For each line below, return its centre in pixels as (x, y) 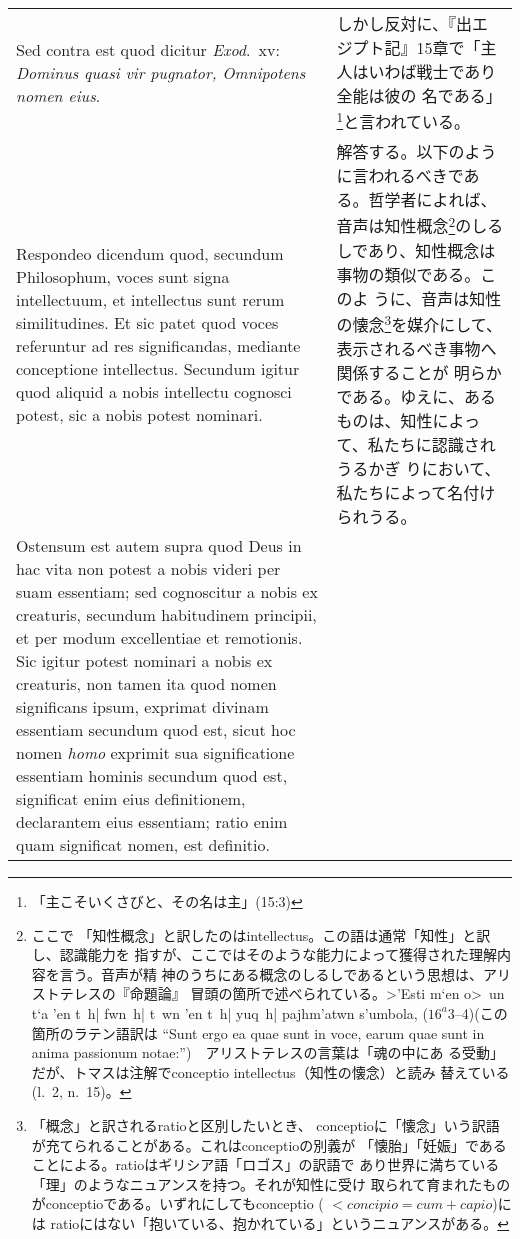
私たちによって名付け (416, 492)
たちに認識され (439, 444)
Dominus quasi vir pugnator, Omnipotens (161, 72)
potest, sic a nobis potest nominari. (139, 414)
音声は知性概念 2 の (404, 224)
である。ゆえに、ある (416, 396)
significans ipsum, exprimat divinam (142, 706)
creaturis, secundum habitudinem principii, (166, 614)
